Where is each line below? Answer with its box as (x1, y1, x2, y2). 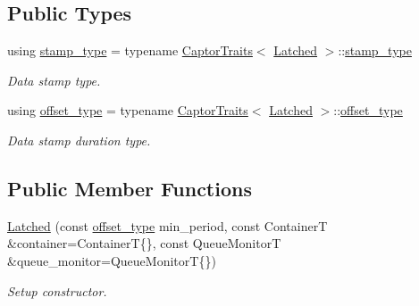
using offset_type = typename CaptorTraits (7, 101, 248, 120)
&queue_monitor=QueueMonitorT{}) (7, 251, 216, 269)
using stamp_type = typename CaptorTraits (7, 41, 253, 60)
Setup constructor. (7, 281, 107, 300)
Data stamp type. (7, 70, 101, 89)
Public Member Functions (7, 174, 252, 202)
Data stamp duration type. (7, 130, 151, 149)
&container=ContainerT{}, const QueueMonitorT (7, 234, 281, 252)
